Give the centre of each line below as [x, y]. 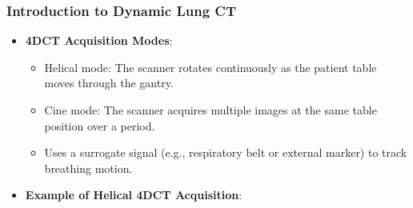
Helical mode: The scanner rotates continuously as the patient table [211, 67]
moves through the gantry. [109, 83]
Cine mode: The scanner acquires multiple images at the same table [211, 110]
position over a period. [100, 125]
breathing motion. [88, 168]
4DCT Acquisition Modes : [99, 40]
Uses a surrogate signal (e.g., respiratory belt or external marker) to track [226, 152]
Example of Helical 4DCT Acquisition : [134, 195]
